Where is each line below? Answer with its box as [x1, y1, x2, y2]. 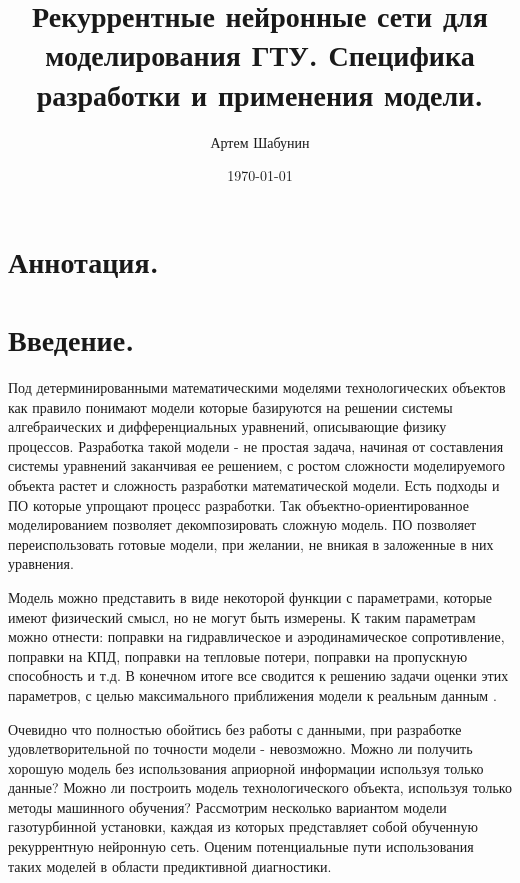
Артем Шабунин [210, 131, 310, 152]
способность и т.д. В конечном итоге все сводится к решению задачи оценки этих [8, 665, 509, 686]
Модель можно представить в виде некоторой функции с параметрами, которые [8, 586, 492, 607]
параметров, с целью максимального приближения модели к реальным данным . [8, 684, 497, 705]
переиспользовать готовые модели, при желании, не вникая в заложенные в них [8, 533, 494, 554]
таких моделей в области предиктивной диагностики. [8, 855, 332, 876]
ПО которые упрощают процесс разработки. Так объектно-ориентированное [8, 494, 469, 515]
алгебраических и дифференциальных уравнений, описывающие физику [8, 416, 447, 437]
